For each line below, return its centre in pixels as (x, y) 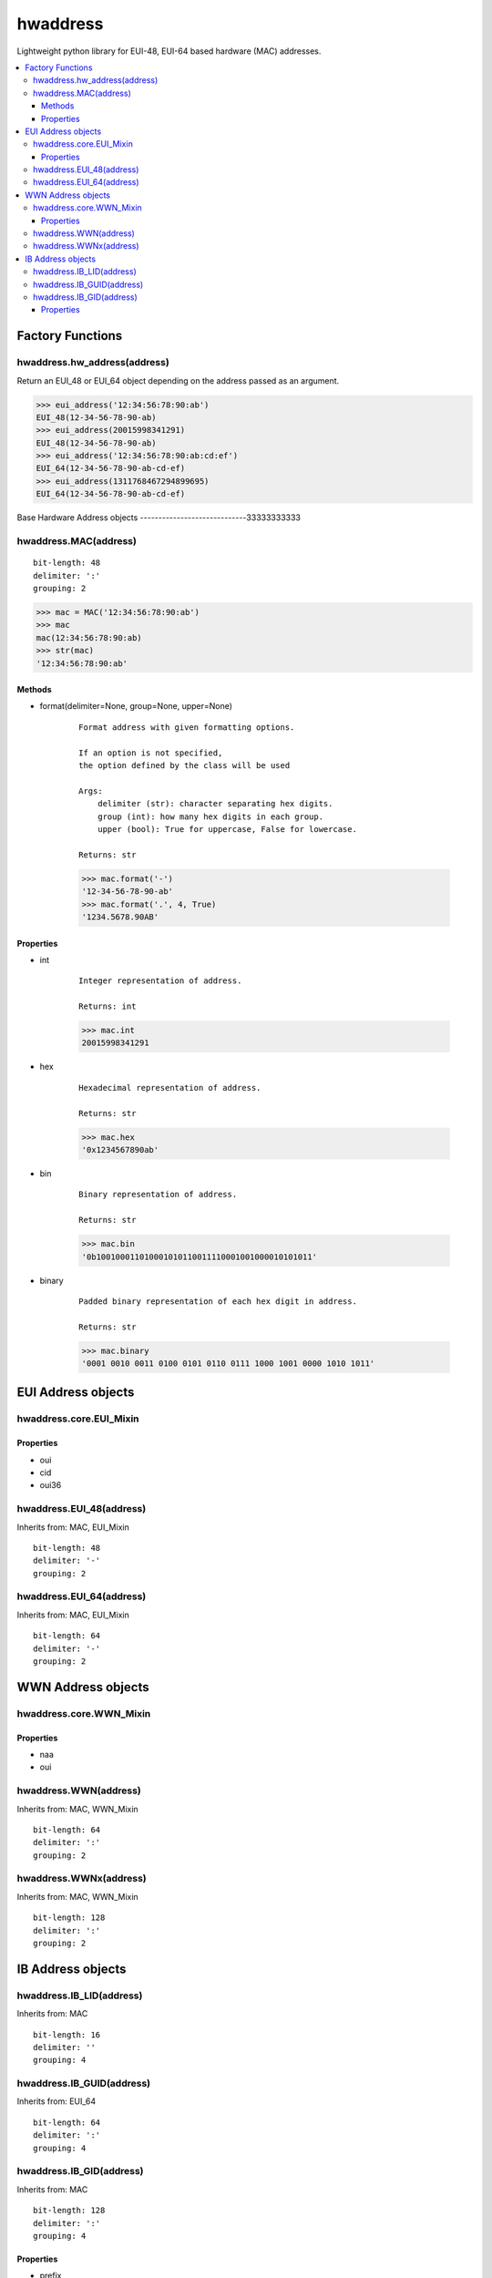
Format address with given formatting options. (187, 727)
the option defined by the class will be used (184, 766)
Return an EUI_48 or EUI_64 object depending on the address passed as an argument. (178, 380)
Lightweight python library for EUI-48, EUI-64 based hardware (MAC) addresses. (169, 51)
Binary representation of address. (158, 1195)
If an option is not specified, (151, 753)
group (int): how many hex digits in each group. (210, 816)
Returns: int (108, 1006)
